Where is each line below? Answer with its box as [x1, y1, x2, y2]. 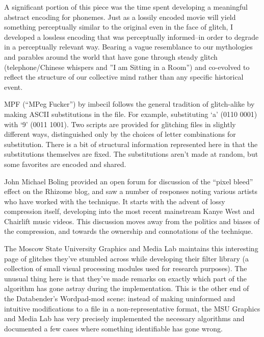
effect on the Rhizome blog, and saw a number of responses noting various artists [4, 186, 258, 197]
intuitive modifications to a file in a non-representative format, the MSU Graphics [4, 303, 260, 314]
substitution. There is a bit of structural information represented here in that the [4, 138, 258, 149]
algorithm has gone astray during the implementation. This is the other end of [4, 283, 249, 294]
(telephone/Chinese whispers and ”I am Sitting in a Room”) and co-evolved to [4, 61, 250, 72]
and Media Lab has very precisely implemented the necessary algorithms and [4, 313, 245, 324]
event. [4, 81, 23, 92]
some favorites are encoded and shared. [4, 158, 126, 169]
